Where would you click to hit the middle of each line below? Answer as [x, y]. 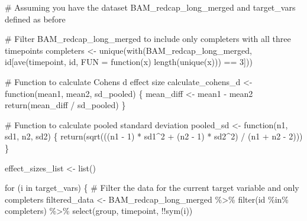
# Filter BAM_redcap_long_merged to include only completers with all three [148, 39]
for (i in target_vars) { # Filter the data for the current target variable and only [152, 188]
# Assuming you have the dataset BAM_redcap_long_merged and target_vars [150, 7]
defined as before [35, 19]
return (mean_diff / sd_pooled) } [65, 105]
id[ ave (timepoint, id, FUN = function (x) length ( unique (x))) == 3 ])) [129, 62]
